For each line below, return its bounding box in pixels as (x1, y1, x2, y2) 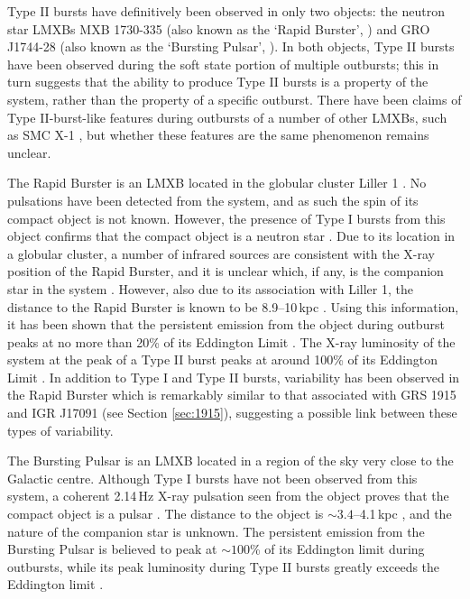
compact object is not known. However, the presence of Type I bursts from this (7, 208, 446, 227)
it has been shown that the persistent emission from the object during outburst (7, 315, 445, 334)
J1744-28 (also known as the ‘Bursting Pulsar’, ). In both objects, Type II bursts (7, 37, 455, 56)
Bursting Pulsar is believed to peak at (7, 539, 217, 558)
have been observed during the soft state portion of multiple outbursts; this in (7, 54, 439, 73)
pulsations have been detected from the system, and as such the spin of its (7, 190, 419, 209)
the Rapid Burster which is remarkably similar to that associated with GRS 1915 (7, 385, 456, 404)
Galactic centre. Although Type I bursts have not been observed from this (7, 468, 418, 487)
